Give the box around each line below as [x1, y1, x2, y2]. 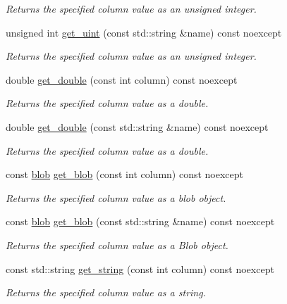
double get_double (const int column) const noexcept [6, 72, 238, 87]
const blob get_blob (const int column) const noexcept [6, 167, 244, 182]
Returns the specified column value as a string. [6, 285, 206, 300]
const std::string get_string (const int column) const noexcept [6, 261, 274, 276]
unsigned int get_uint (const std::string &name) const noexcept [6, 25, 282, 39]
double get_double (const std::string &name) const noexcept [6, 119, 269, 134]
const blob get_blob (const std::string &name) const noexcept [6, 214, 275, 229]
